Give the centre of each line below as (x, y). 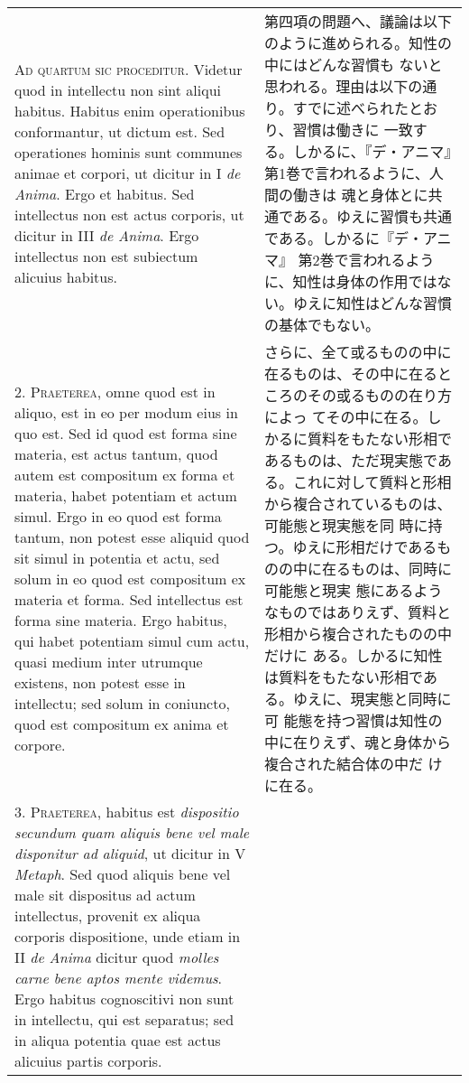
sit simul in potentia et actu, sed (117, 558)
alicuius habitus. (66, 276)
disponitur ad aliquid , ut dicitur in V (130, 853)
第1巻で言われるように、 (347, 173)
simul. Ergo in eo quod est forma (118, 516)
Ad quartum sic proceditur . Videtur (129, 69)
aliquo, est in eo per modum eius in (126, 412)
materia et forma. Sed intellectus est (129, 599)
